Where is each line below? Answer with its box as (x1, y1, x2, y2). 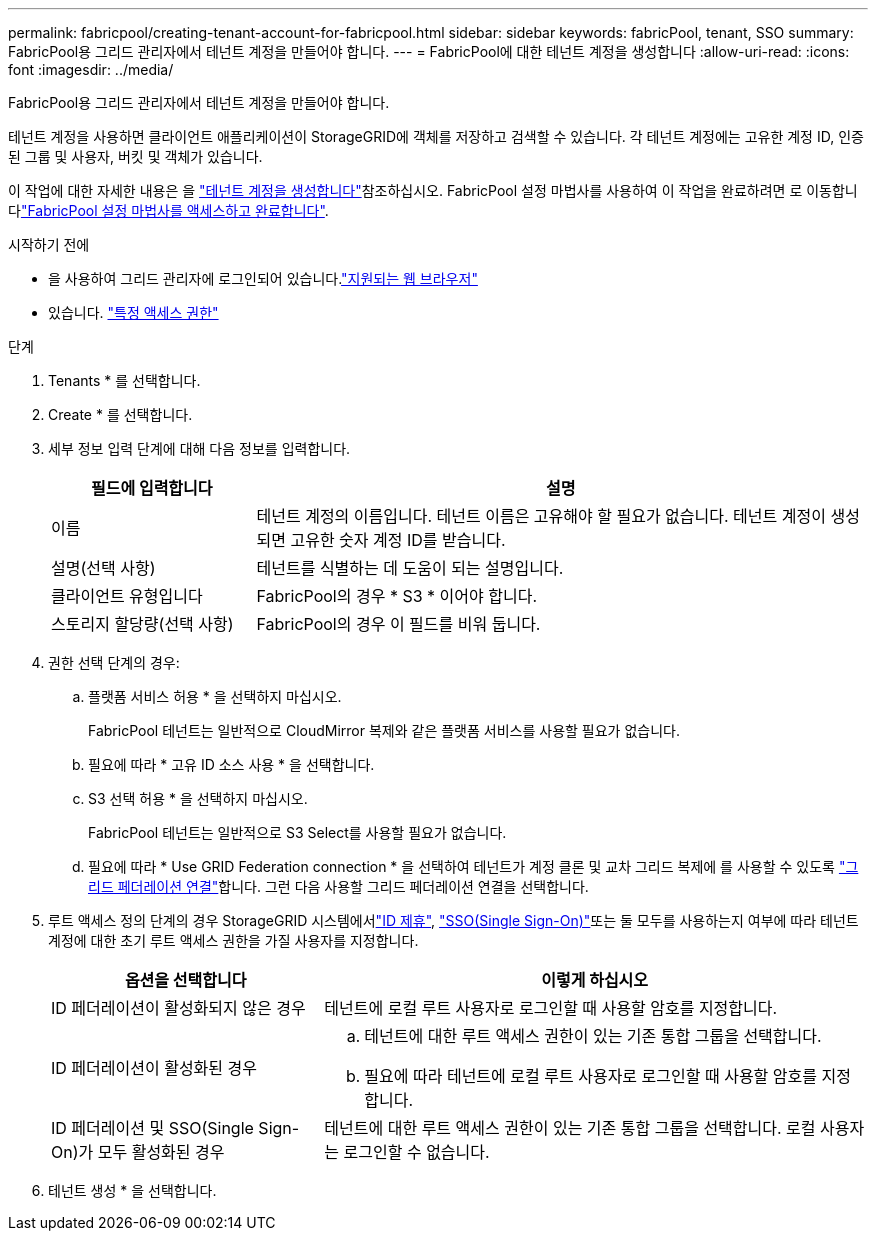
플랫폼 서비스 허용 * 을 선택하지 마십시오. (88, 688, 342, 705)
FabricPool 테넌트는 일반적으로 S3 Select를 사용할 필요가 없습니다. (88, 824, 507, 841)
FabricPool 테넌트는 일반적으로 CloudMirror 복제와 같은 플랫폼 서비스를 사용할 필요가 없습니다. (88, 722, 680, 739)
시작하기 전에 (8, 236, 90, 253)
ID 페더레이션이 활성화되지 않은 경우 (51, 998, 306, 1018)
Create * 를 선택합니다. (48, 406, 193, 423)
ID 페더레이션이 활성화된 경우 (51, 1058, 257, 1078)
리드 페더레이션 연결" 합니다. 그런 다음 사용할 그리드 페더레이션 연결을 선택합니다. (88, 878, 589, 895)
